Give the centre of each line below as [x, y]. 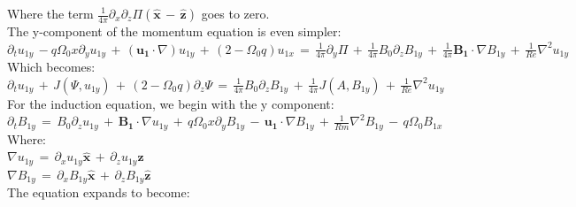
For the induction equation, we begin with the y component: [171, 103]
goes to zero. [235, 13]
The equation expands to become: [99, 192]
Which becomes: [51, 67]
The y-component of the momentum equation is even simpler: [174, 31]
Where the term [50, 13]
